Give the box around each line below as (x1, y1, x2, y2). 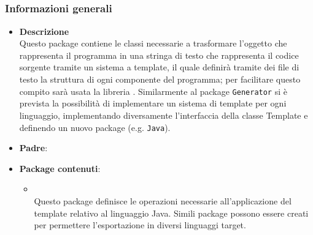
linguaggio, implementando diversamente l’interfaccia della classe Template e (19, 108, 308, 121)
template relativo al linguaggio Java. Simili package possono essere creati (34, 206, 309, 219)
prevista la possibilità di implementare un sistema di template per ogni (19, 97, 287, 110)
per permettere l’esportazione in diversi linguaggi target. (34, 218, 246, 231)
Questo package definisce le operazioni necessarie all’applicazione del (34, 194, 292, 207)
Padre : (19, 141, 48, 154)
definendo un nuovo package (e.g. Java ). (19, 121, 171, 133)
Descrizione (19, 24, 69, 37)
